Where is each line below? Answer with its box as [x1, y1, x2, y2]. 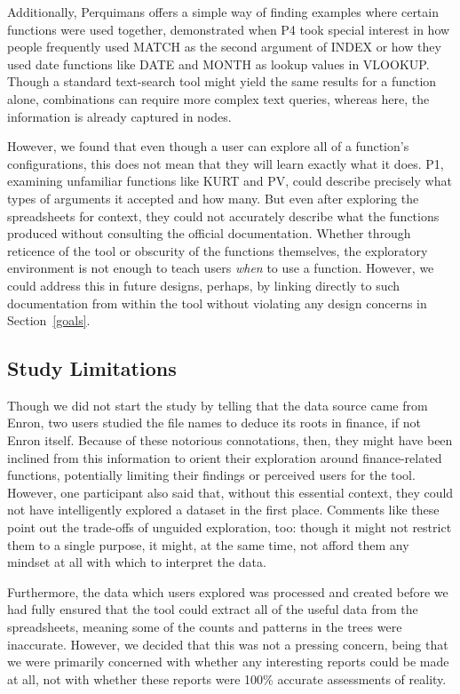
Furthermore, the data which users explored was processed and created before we [7, 582, 448, 601]
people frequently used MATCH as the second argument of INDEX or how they [7, 37, 441, 56]
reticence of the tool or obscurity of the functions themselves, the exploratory [7, 241, 428, 259]
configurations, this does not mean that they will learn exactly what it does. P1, [7, 154, 444, 172]
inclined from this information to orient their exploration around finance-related [7, 448, 442, 467]
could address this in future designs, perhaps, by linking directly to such [7, 275, 401, 294]
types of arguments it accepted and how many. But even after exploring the [7, 188, 419, 207]
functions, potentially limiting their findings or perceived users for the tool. [7, 466, 416, 484]
